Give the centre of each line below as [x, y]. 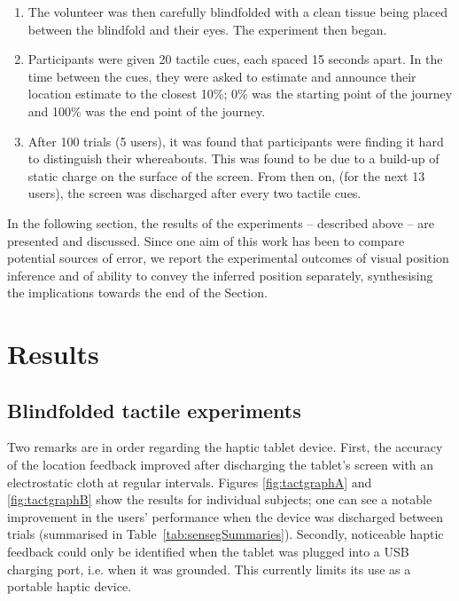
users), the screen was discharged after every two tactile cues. [194, 193]
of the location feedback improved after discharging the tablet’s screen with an [221, 465]
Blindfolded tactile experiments [154, 410]
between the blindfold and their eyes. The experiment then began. [207, 29]
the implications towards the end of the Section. [137, 293]
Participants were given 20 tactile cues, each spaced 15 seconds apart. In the [235, 59]
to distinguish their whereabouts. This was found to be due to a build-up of [233, 158]
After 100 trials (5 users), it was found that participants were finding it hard [236, 141]
